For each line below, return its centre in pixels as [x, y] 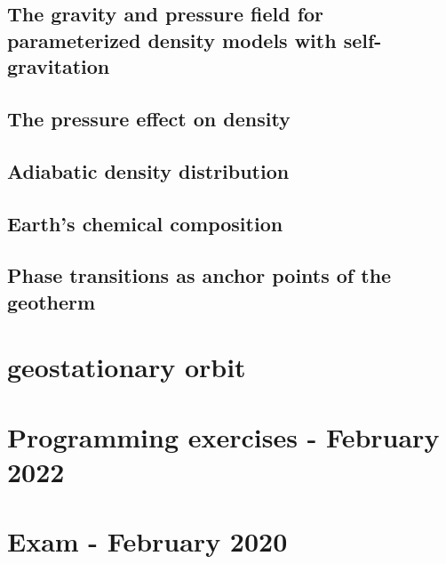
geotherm [52, 301]
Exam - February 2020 [147, 541]
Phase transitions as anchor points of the [199, 275]
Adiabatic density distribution [148, 170]
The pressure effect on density [149, 118]
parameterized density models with [172, 40]
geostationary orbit [127, 367]
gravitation [59, 66]
